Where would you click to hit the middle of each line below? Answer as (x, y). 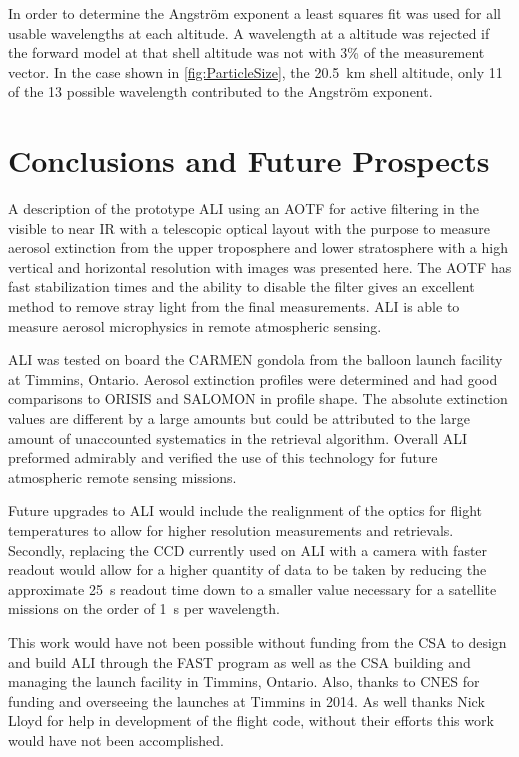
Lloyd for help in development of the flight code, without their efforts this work (251, 720)
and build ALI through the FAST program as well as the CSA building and (239, 661)
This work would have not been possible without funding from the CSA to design (257, 641)
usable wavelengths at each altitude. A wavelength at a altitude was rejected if (249, 32)
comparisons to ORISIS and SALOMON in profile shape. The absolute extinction (258, 398)
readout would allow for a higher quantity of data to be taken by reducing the (247, 569)
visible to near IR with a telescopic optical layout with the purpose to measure (249, 227)
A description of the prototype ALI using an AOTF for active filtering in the (243, 208)
